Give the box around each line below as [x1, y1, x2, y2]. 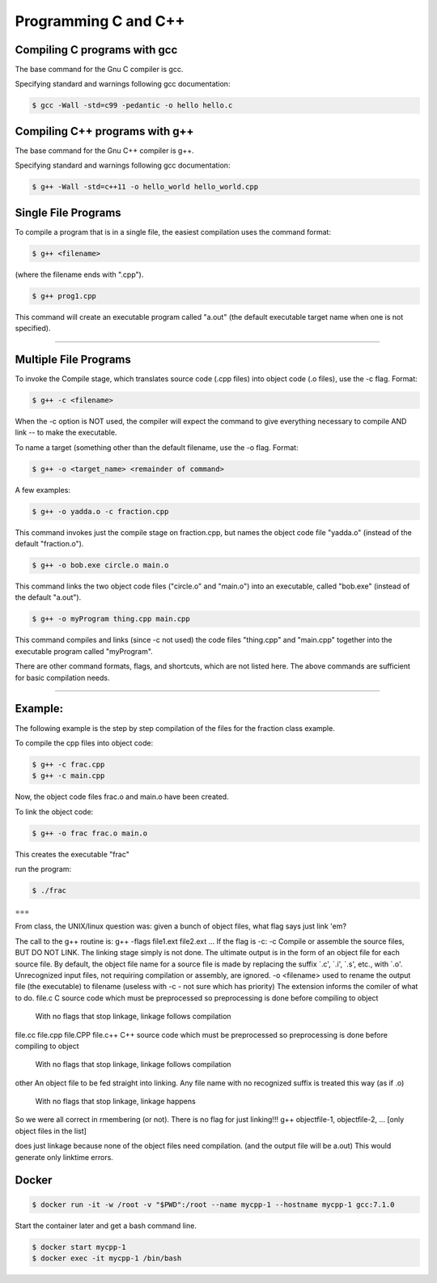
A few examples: [15, 485, 70, 495]
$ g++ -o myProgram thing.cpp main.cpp [32, 614, 190, 623]
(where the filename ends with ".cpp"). [15, 270, 144, 279]
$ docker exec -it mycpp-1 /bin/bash [32, 1254, 182, 1263]
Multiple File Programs [15, 352, 131, 366]
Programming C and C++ [15, 12, 185, 30]
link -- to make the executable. [15, 427, 117, 437]
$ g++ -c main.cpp [32, 771, 105, 780]
